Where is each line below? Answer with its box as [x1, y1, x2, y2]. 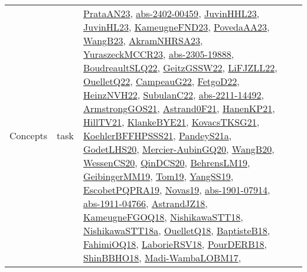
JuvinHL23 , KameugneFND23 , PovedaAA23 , [83, 20, 270, 34]
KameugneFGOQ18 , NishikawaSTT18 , [83, 210, 243, 224]
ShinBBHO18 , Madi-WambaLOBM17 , [83, 251, 241, 264]
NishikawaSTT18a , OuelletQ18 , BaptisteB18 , [83, 224, 270, 237]
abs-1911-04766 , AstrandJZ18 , [83, 196, 208, 210]
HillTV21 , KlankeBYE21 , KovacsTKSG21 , [83, 115, 260, 129]
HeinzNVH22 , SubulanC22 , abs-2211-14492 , [83, 88, 264, 101]
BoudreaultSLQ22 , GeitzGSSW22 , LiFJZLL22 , [83, 61, 277, 74]
